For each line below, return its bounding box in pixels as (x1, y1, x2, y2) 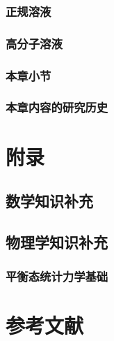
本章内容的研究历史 (6, 99, 108, 116)
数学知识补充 (6, 190, 93, 212)
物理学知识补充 (6, 231, 108, 252)
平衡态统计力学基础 (6, 268, 108, 285)
